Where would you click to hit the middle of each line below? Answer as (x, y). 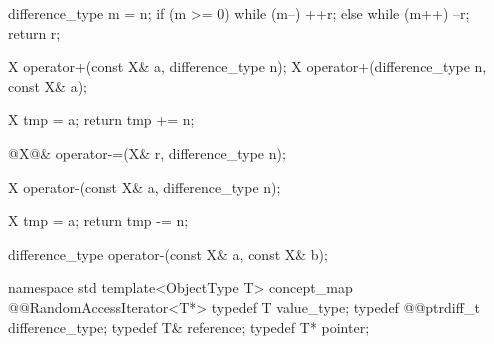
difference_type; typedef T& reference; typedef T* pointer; (189, 326)
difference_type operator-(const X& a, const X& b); (168, 253)
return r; (34, 32)
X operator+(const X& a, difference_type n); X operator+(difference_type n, (247, 66)
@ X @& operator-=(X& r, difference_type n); (147, 152)
